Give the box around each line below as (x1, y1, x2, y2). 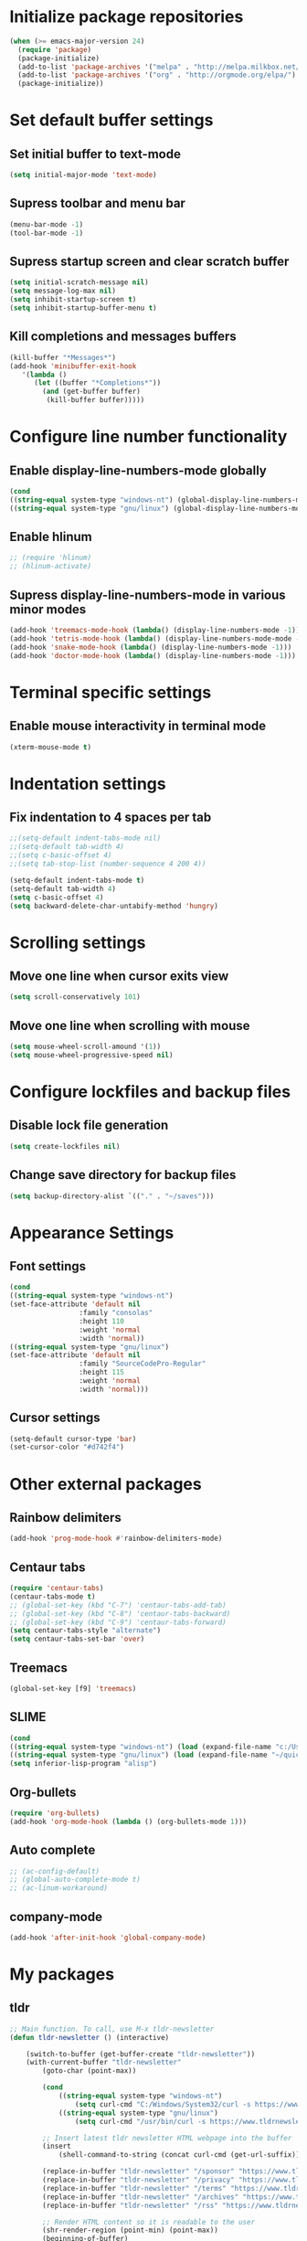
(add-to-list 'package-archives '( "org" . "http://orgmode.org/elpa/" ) (17, 70, 297, 80)
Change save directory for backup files (9, 1167, 237, 1183)
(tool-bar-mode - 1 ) (9, 228, 84, 238)
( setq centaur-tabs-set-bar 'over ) (9, 1634, 145, 1644)
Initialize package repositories (9, 6, 244, 27)
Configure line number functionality (9, 427, 288, 447)
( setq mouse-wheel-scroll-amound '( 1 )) (9, 1042, 162, 1052)
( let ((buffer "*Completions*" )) (33, 378, 162, 388)
